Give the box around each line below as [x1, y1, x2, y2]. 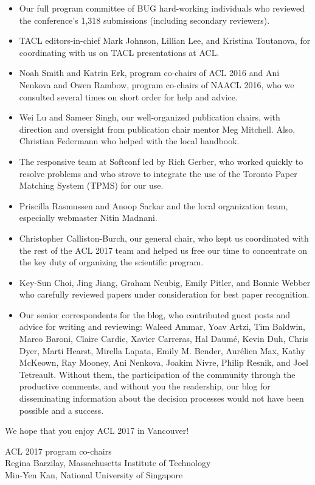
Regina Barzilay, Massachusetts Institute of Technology [5, 456, 211, 469]
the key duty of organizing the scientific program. [19, 256, 204, 268]
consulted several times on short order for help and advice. [19, 90, 238, 103]
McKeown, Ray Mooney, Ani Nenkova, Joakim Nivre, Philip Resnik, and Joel [19, 356, 308, 369]
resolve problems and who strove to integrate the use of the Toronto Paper [19, 167, 297, 180]
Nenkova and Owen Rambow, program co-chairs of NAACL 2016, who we [19, 78, 294, 91]
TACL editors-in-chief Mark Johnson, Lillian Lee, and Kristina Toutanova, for [19, 34, 311, 47]
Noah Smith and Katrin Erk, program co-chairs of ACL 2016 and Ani [19, 66, 280, 79]
